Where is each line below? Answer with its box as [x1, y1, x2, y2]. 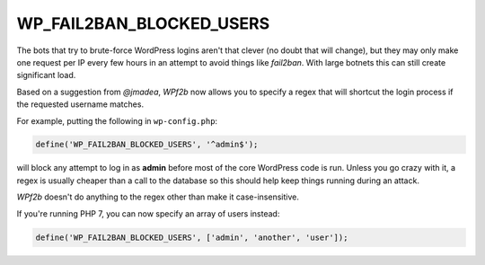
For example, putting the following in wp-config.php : [16, 115, 218, 126]
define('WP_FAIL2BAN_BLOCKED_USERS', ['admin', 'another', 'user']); [35, 232, 348, 243]
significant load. [16, 70, 76, 81]
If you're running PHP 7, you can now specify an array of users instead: [16, 208, 280, 219]
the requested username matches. [16, 99, 144, 110]
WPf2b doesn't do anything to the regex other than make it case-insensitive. [16, 191, 300, 202]
